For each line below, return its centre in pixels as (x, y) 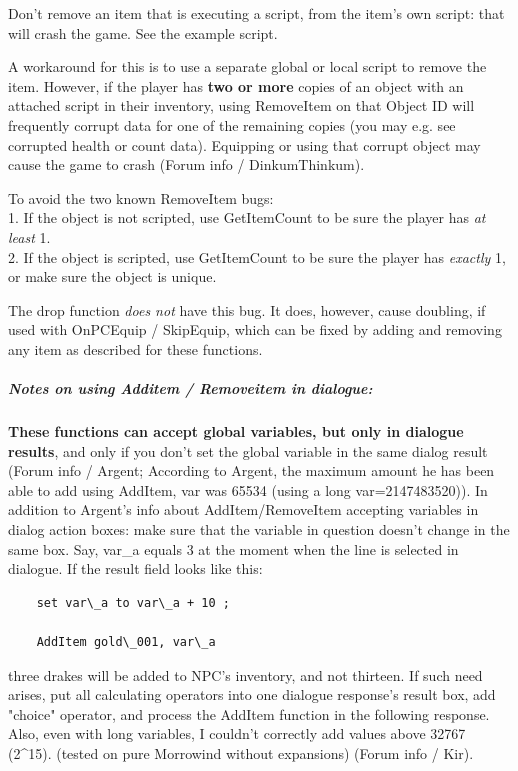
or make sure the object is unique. (112, 276)
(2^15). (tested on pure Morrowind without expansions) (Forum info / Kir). (241, 752)
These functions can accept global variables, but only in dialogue (236, 431)
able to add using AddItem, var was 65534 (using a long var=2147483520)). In (248, 489)
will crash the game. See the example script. (143, 32)
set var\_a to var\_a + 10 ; (133, 602)
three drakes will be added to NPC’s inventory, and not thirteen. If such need (245, 674)
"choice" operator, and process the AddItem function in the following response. (249, 713)
